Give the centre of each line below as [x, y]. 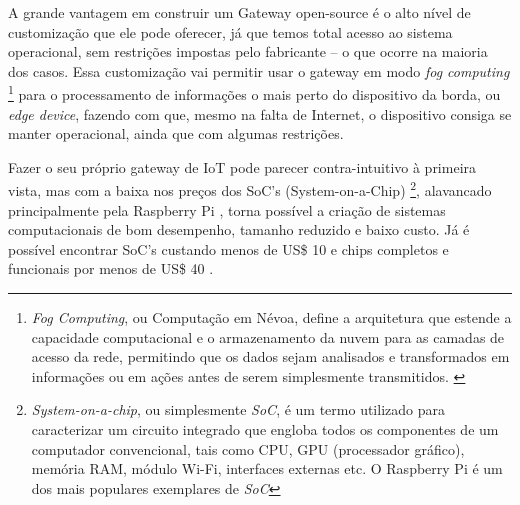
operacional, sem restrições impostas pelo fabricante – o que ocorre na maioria [248, 51]
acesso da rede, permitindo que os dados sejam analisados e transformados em [270, 356]
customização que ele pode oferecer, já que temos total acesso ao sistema [230, 31]
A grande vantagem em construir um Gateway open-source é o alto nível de [239, 12]
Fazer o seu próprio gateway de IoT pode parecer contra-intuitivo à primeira [242, 166]
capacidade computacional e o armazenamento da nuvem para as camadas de [268, 336]
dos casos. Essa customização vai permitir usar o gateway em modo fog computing [259, 70]
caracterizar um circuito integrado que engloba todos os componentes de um [265, 429]
